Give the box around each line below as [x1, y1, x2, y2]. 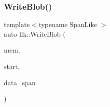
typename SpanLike [39, 19, 97, 29]
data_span [4, 77, 36, 87]
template [4, 19, 30, 29]
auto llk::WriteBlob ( [4, 28, 66, 39]
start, [4, 61, 20, 71]
